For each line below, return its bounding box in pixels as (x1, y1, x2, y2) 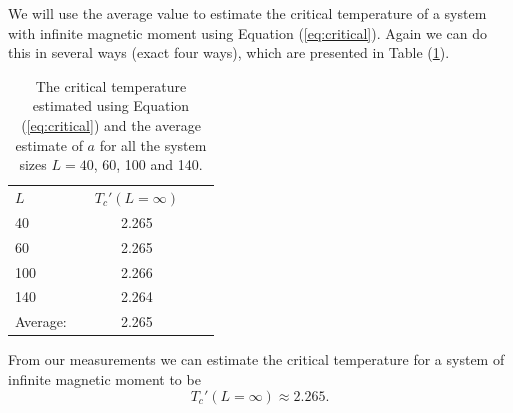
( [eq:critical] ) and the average (21, 114, 201, 135)
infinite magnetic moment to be (8, 368, 201, 389)
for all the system (99, 134, 207, 155)
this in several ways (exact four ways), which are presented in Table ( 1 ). (8, 42, 450, 63)
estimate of (15, 134, 83, 155)
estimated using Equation (32, 95, 190, 116)
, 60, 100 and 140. (93, 154, 203, 175)
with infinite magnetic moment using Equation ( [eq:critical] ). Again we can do (8, 22, 488, 43)
